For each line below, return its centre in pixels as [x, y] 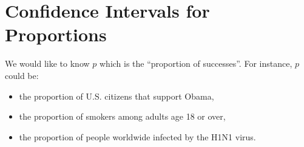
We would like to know [47, 63]
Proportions [56, 34]
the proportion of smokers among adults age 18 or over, [122, 116]
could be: [22, 75]
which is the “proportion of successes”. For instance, [196, 63]
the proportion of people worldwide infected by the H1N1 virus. [137, 136]
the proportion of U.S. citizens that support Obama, [117, 96]
